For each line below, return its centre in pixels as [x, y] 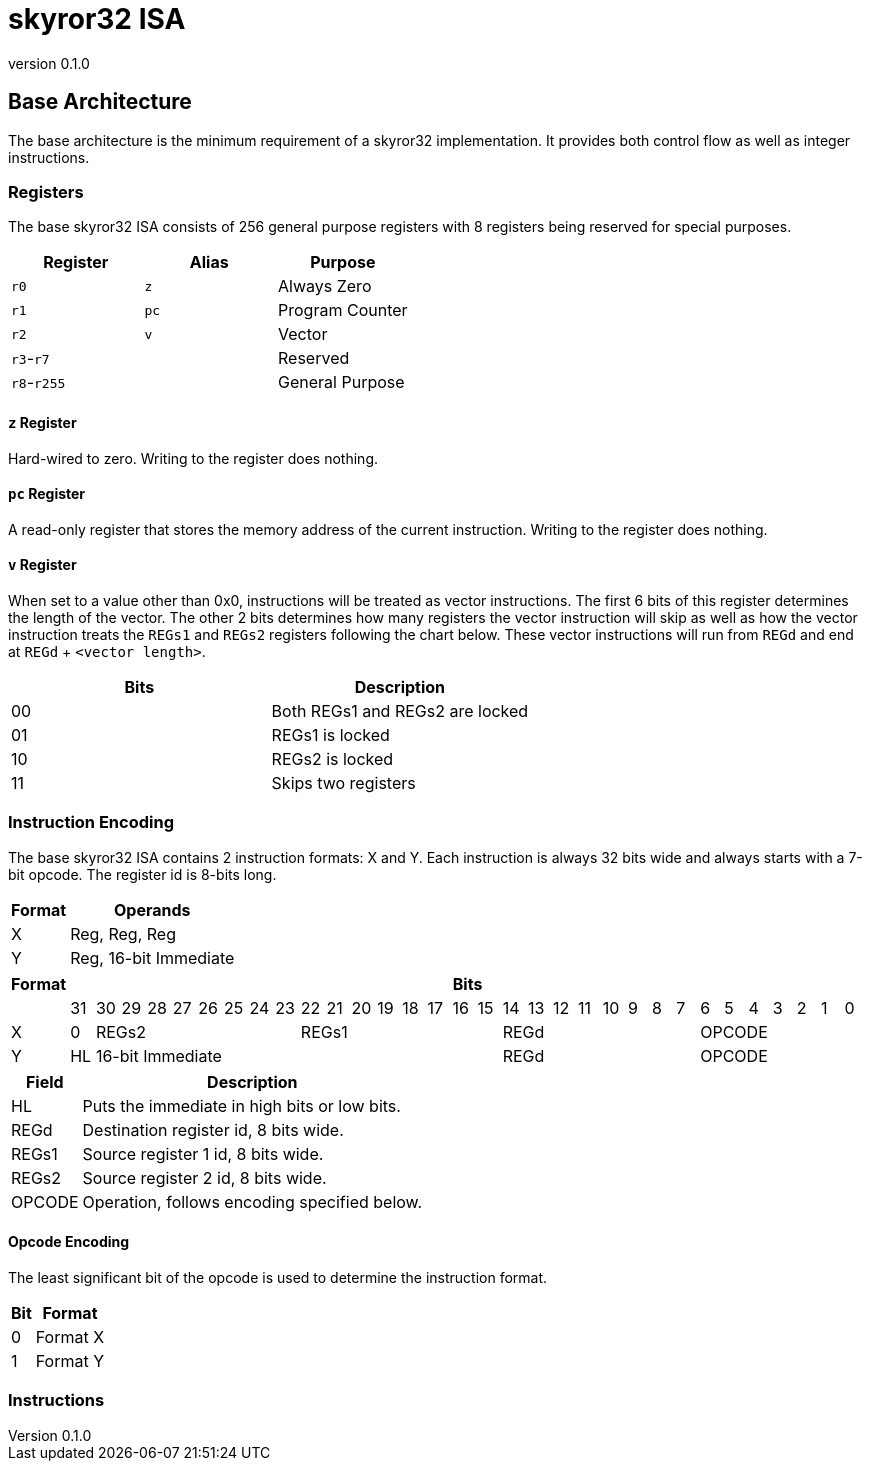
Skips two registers [343, 783]
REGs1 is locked [330, 735]
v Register [42, 565]
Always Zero [325, 286]
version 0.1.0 [49, 63]
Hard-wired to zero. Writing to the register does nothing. [193, 458]
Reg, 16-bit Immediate [152, 957]
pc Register [47, 494]
